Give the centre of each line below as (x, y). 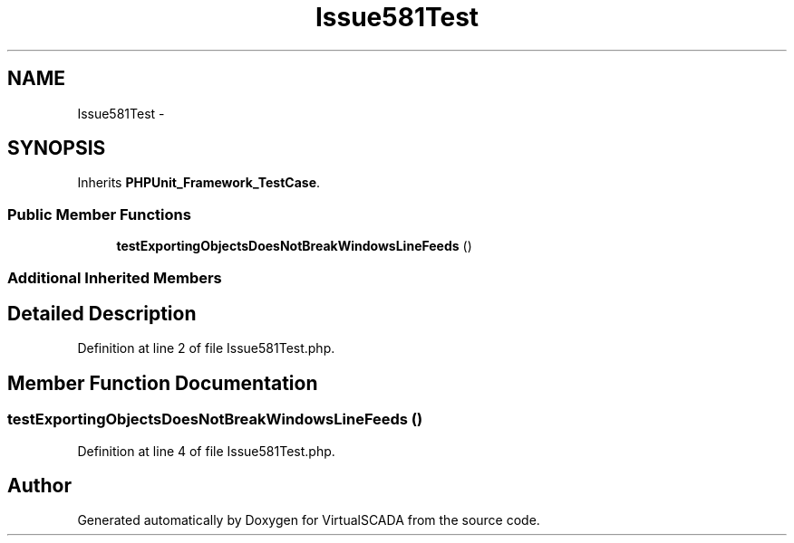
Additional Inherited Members (115, 277)
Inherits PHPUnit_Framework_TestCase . (199, 183)
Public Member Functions (99, 214)
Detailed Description (102, 313)
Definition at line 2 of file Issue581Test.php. (206, 348)
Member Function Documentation (163, 383)
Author (39, 486)
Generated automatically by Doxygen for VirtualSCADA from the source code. (309, 520)
